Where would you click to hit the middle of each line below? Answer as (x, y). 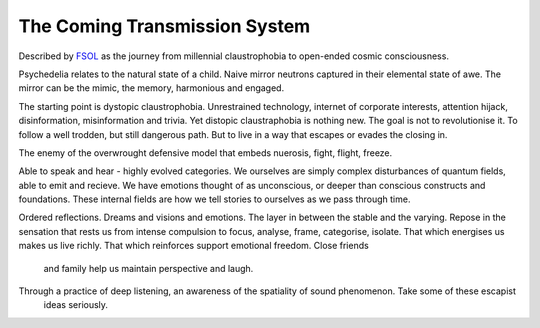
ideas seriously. (76, 305)
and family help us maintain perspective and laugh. (148, 268)
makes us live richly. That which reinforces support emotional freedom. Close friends (193, 246)
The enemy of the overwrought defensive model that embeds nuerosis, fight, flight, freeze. (205, 152)
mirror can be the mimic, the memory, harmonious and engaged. (151, 88)
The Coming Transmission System (164, 26)
